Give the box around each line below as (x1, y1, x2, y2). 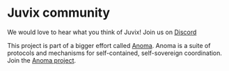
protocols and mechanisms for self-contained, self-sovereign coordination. (7, 49, 223, 57)
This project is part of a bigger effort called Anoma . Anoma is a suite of (7, 41, 211, 49)
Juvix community (7, 5, 110, 21)
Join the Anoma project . (7, 56, 77, 64)
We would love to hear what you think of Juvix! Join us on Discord (7, 28, 197, 36)
